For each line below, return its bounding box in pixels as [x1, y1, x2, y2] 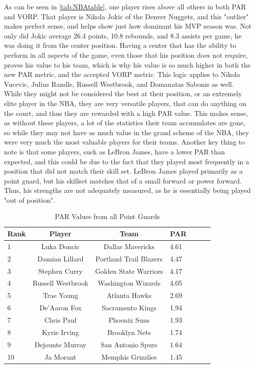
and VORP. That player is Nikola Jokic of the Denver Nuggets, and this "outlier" [4, 11, 249, 21]
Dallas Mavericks [103, 241, 155, 251]
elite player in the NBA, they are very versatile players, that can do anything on [4, 98, 247, 108]
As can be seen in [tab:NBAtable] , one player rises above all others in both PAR [4, 1, 246, 11]
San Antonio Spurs [100, 339, 158, 349]
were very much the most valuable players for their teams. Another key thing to [4, 137, 245, 147]
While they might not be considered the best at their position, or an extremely [4, 88, 242, 99]
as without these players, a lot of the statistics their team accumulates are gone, [4, 117, 246, 128]
